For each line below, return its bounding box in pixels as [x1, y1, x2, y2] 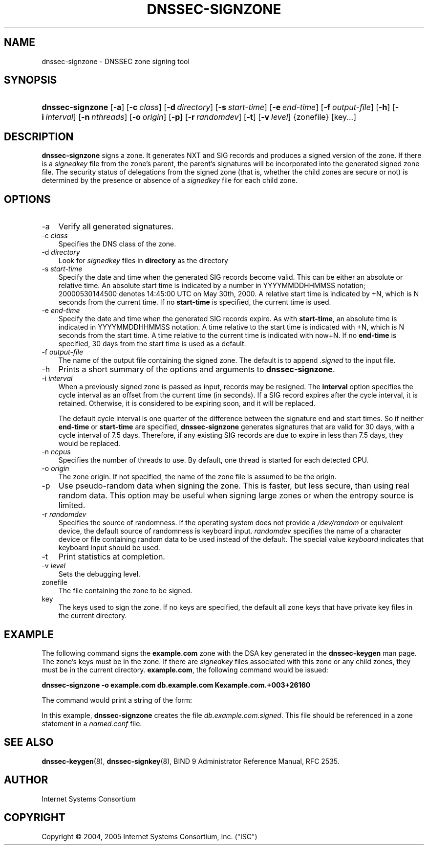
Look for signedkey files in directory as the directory [58, 256, 228, 265]
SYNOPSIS [4, 74, 57, 87]
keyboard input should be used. [58, 543, 160, 552]
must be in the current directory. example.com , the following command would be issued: [42, 665, 328, 674]
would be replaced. [58, 439, 121, 448]
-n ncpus [42, 447, 71, 456]
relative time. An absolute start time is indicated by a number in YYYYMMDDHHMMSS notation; [58, 281, 366, 290]
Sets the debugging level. [58, 570, 141, 579]
